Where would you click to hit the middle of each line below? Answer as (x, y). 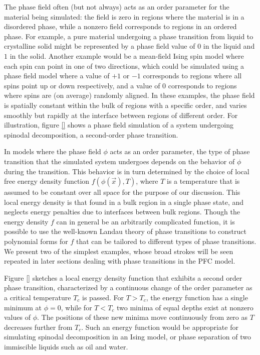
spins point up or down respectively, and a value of (82, 85)
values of (17, 317)
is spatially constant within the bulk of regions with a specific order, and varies (125, 105)
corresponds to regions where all (192, 76)
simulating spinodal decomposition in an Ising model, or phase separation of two (127, 337)
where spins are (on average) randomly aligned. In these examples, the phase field (129, 95)
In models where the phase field (53, 151)
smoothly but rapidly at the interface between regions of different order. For (121, 115)
